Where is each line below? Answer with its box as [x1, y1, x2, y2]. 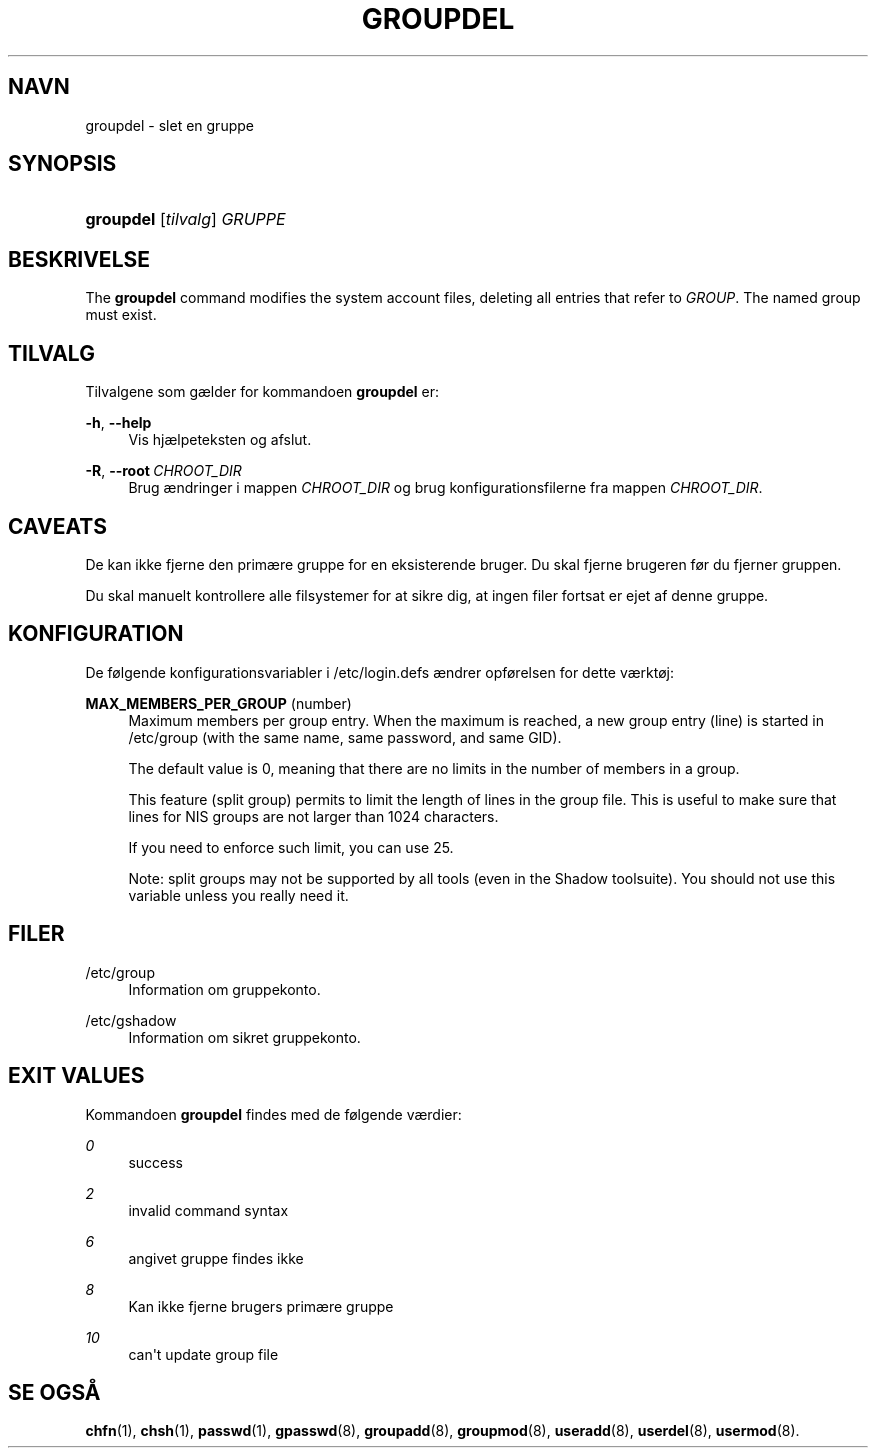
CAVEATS [8, 513, 107, 539]
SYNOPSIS [8, 151, 117, 177]
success [128, 1153, 183, 1171]
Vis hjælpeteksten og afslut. [128, 431, 312, 449]
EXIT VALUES [8, 1063, 145, 1089]
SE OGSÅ [8, 1379, 101, 1405]
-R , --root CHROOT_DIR [85, 462, 242, 480]
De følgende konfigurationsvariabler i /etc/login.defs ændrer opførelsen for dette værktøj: [85, 663, 675, 681]
